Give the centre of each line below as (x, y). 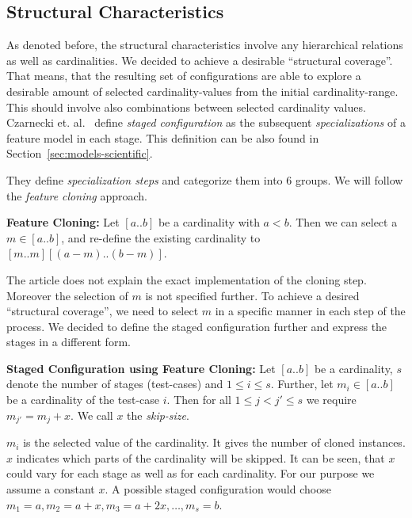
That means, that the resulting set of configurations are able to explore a (184, 76)
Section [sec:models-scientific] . (80, 153)
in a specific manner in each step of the (310, 311)
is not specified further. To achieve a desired (252, 295)
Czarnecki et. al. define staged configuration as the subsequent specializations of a (206, 122)
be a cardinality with (209, 222)
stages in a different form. (69, 342)
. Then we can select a (343, 222)
